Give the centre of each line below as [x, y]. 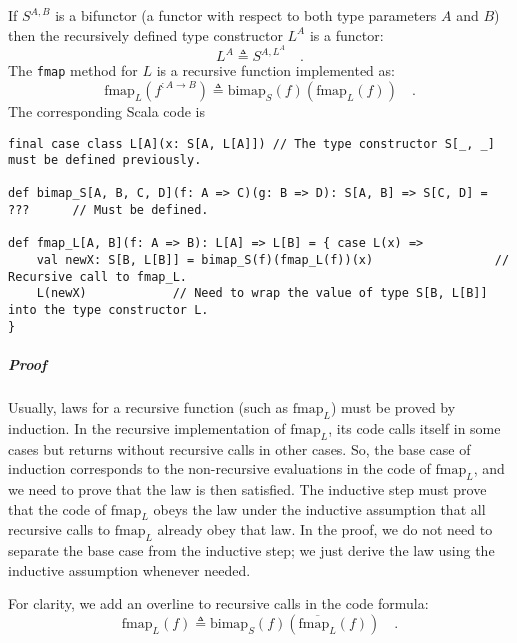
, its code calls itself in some [414, 427]
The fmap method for [73, 70]
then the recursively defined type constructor [145, 34]
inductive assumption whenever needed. [129, 569]
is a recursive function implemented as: [275, 70]
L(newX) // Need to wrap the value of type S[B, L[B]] [262, 293]
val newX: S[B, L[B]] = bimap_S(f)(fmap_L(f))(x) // [273, 260]
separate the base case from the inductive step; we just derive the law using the [251, 550]
